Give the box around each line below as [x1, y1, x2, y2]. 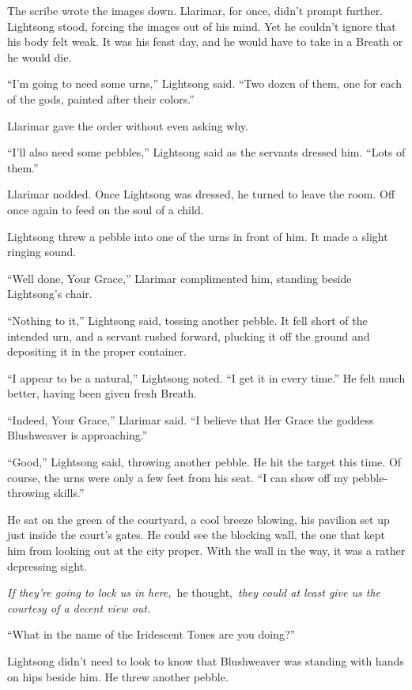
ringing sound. [7, 243, 77, 260]
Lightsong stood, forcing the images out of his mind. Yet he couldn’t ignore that [7, 17, 396, 34]
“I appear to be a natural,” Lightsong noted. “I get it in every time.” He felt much [7, 369, 406, 386]
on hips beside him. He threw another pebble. [7, 668, 229, 684]
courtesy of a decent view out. [7, 599, 151, 616]
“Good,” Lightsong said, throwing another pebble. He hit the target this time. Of [7, 454, 402, 470]
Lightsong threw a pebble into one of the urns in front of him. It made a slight [7, 228, 388, 244]
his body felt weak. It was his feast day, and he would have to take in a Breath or [7, 33, 403, 50]
